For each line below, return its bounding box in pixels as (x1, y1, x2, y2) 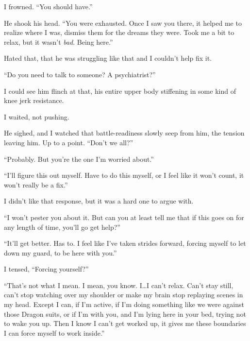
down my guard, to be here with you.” (4, 247, 117, 257)
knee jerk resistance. (4, 95, 64, 105)
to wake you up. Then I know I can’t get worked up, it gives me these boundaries (4, 318, 246, 328)
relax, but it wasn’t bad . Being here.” (4, 36, 113, 47)
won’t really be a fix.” (4, 179, 68, 189)
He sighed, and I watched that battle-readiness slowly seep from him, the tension (4, 128, 245, 138)
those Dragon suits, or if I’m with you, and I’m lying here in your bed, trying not (4, 308, 246, 319)
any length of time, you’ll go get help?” (4, 222, 120, 232)
